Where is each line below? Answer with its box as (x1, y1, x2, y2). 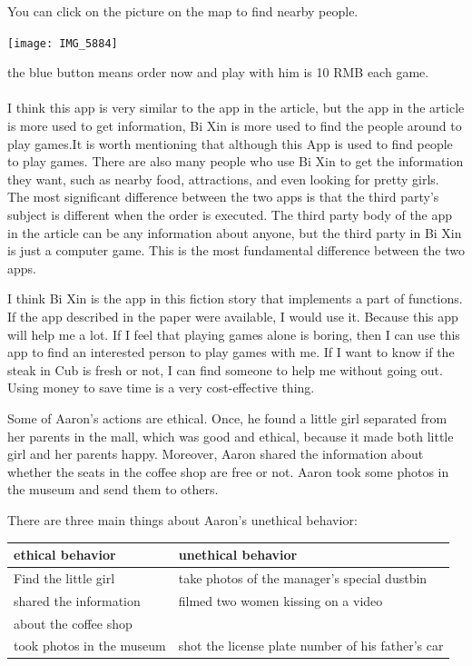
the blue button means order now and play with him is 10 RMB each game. (7, 63, 429, 82)
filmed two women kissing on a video (178, 591, 383, 610)
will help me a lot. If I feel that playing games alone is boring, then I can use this (7, 324, 460, 343)
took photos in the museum (14, 636, 166, 655)
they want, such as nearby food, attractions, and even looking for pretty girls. (7, 169, 439, 188)
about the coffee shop (14, 613, 133, 632)
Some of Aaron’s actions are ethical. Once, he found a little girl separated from (7, 408, 447, 427)
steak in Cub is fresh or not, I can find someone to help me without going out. (7, 360, 443, 379)
